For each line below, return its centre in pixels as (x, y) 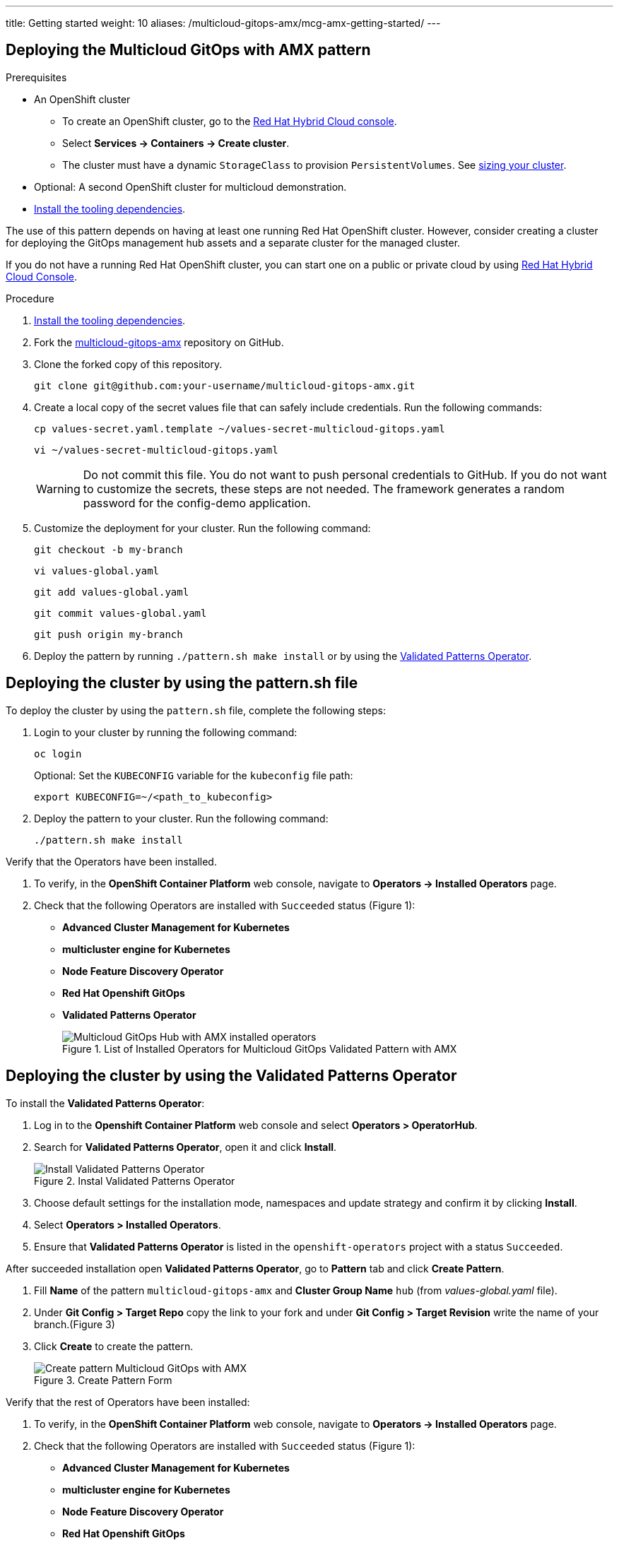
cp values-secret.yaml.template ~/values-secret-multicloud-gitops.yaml (240, 428)
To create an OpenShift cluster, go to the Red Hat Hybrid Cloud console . (230, 121)
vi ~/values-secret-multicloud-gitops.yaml (156, 450)
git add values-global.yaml (112, 592)
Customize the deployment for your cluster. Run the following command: (202, 528)
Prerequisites (36, 77)
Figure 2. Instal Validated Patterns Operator (135, 1181)
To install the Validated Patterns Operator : (105, 1103)
